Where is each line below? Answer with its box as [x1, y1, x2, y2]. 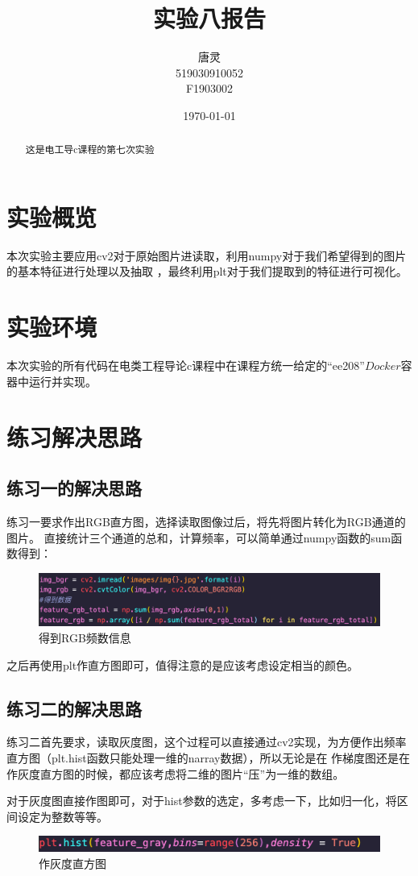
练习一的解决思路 [6, 475, 142, 500]
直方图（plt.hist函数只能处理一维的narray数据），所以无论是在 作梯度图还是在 [6, 749, 411, 766]
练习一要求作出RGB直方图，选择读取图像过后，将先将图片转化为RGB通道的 [6, 513, 406, 529]
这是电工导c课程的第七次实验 [25, 143, 155, 156]
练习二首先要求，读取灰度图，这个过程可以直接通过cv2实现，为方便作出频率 [6, 733, 407, 750]
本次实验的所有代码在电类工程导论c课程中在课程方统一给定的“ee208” [6, 357, 365, 374]
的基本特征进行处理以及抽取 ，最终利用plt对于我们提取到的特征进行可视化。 [6, 263, 408, 280]
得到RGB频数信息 [39, 629, 131, 646]
